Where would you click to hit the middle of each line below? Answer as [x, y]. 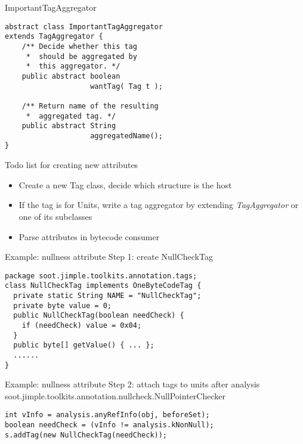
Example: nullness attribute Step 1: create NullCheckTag [109, 257]
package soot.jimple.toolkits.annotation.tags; [101, 276]
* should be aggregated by [81, 56]
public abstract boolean [71, 76]
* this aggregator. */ [73, 66]
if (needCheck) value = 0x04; [82, 325]
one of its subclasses [55, 216]
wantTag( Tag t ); [126, 86]
